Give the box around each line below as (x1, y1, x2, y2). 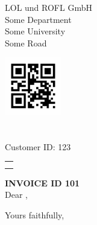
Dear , (5, 188, 28, 201)
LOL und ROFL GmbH (5, 1, 92, 13)
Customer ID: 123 (5, 140, 71, 153)
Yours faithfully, (5, 208, 64, 221)
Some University (5, 25, 66, 37)
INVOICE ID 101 (5, 176, 80, 189)
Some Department (5, 13, 72, 25)
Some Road (5, 36, 47, 49)
